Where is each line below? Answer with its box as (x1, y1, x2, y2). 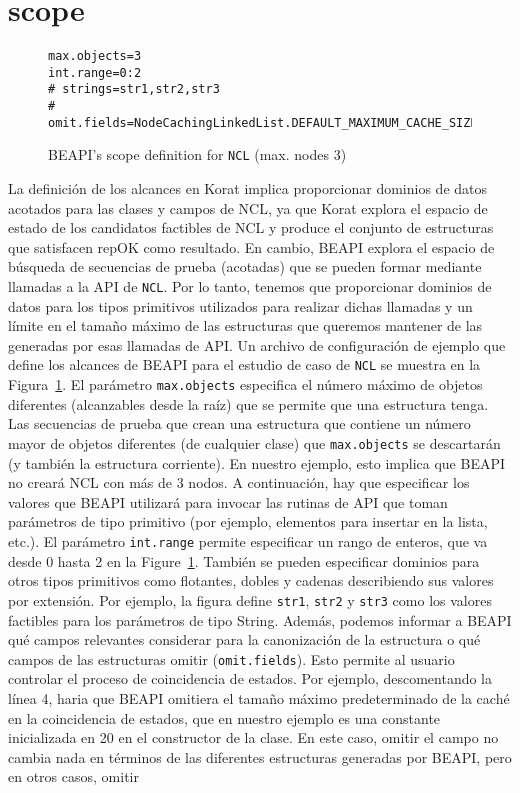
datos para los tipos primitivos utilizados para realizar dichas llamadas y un (8, 295, 473, 316)
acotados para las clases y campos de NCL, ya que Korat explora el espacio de (8, 197, 488, 218)
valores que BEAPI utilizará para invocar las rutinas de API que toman (8, 491, 448, 512)
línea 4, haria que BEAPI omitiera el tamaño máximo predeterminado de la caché (8, 687, 510, 708)
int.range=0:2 (48, 65, 142, 80)
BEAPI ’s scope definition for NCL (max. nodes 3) (48, 144, 347, 165)
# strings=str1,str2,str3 (48, 82, 220, 97)
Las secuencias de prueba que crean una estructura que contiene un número (8, 413, 471, 434)
